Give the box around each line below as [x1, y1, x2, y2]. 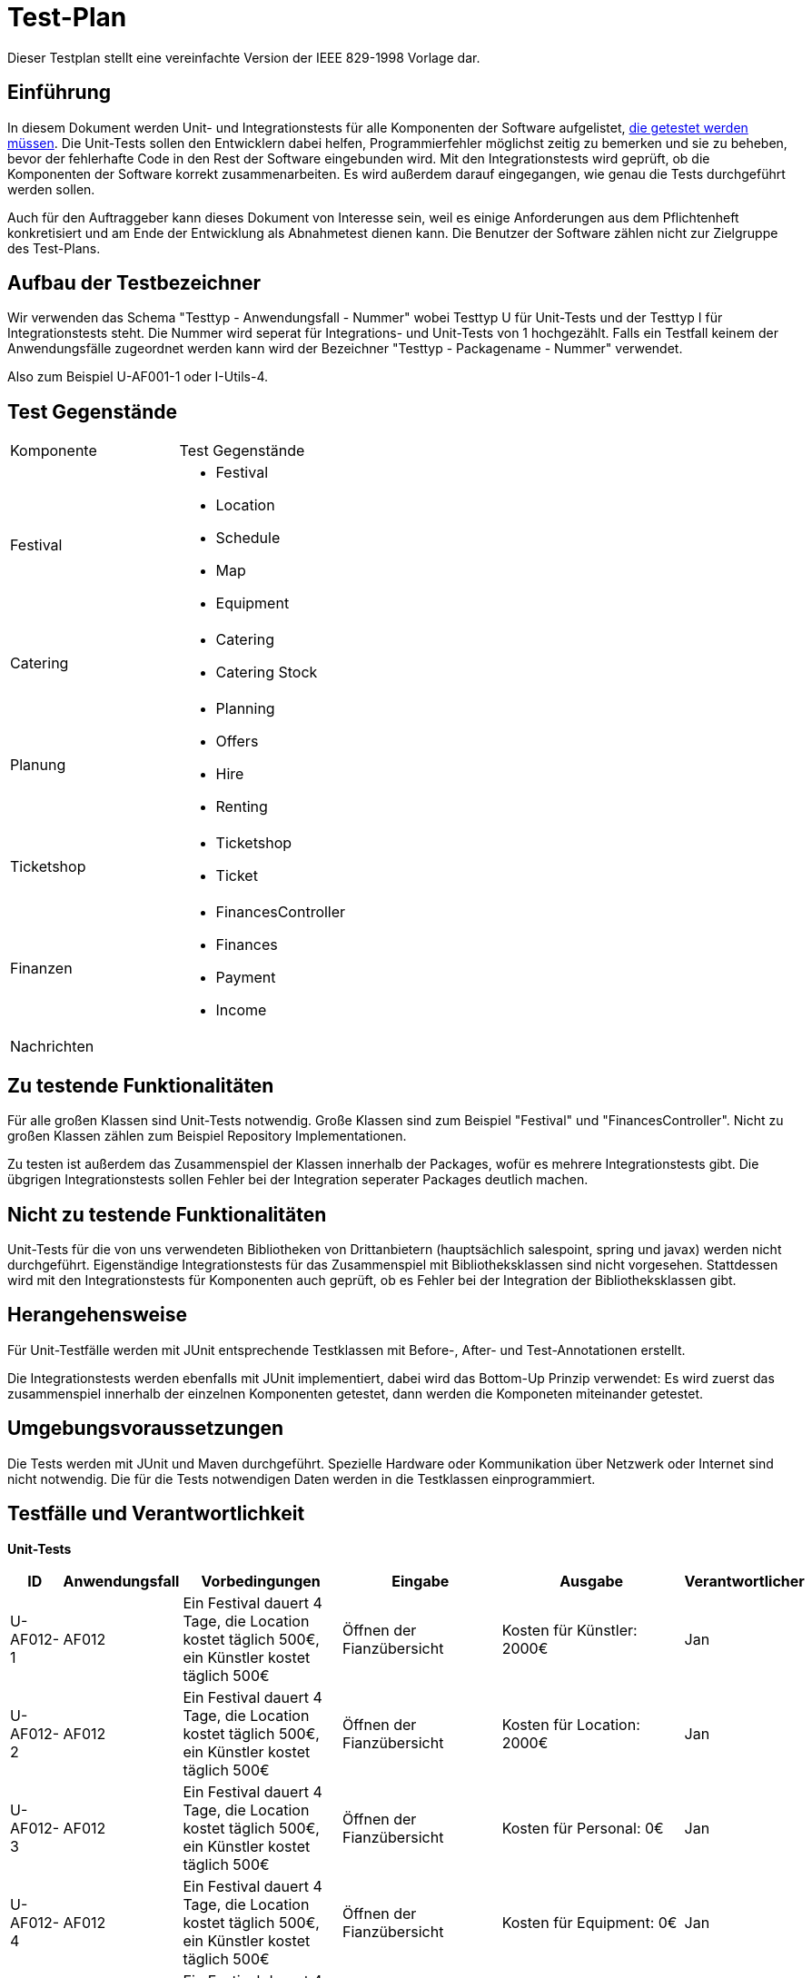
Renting [215, 797, 268, 816]
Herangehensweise [7, 1303, 187, 1327]
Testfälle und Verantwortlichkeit [7, 1502, 305, 1526]
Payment [215, 968, 276, 987]
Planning [215, 699, 275, 718]
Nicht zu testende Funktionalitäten [7, 1202, 327, 1226]
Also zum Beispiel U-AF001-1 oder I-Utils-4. [7, 369, 269, 385]
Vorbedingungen [201, 1571, 321, 1590]
